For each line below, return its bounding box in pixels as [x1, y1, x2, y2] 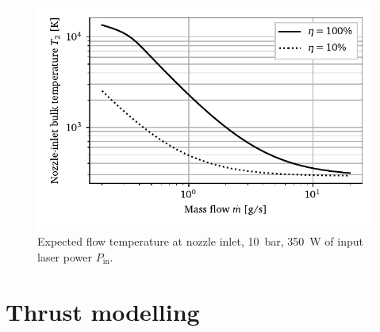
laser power [37, 248, 92, 265]
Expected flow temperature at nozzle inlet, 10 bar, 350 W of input [37, 233, 363, 250]
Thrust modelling [6, 295, 200, 327]
